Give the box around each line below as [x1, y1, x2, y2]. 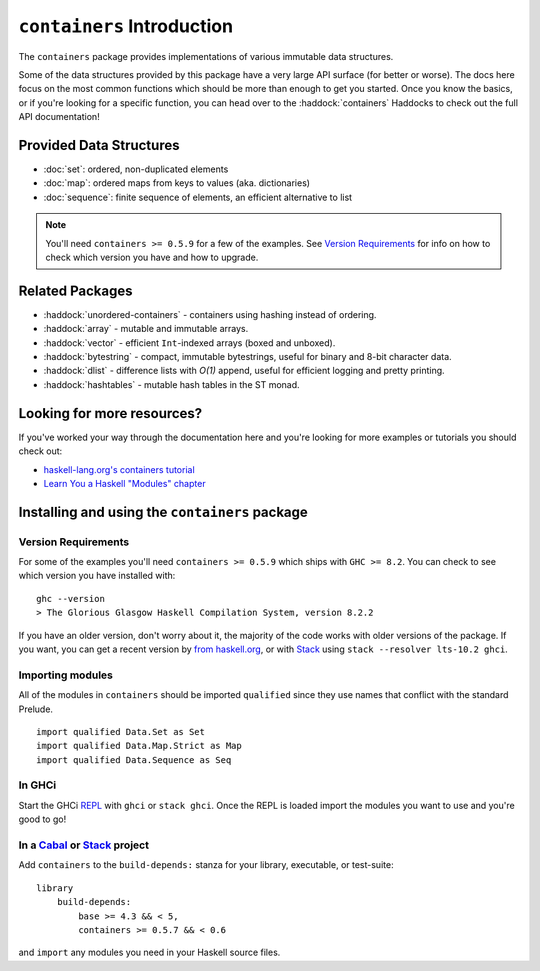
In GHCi [18, 778, 57, 792]
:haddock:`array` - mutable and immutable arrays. [43, 323, 249, 335]
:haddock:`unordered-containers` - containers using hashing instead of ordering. [43, 308, 377, 320]
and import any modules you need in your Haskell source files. [18, 946, 281, 959]
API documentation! [18, 111, 100, 123]
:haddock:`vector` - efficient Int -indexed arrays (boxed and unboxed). [43, 336, 336, 349]
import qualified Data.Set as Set [36, 726, 205, 737]
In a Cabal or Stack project [18, 838, 150, 852]
